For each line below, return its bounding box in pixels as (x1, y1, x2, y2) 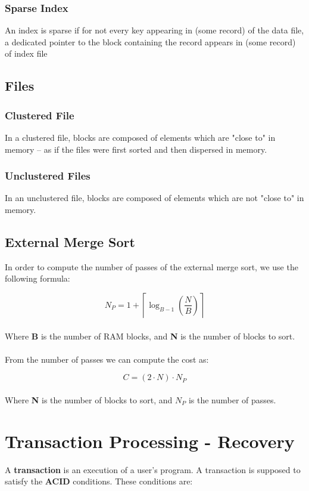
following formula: (5, 272, 70, 285)
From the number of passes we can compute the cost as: (5, 353, 209, 365)
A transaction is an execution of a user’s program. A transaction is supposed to (5, 463, 301, 475)
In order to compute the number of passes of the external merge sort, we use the (5, 260, 298, 273)
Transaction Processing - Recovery (5, 428, 295, 453)
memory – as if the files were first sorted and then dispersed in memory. (5, 143, 267, 155)
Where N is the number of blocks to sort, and (5, 393, 173, 406)
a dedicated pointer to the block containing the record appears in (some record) (5, 35, 296, 48)
